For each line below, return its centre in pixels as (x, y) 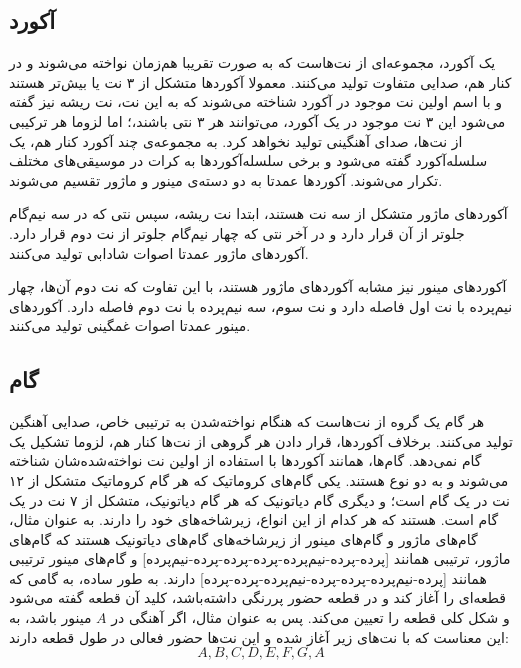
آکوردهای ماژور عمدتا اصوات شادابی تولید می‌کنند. (159, 252)
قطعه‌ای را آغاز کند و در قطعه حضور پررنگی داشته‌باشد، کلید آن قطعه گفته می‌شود (258, 597)
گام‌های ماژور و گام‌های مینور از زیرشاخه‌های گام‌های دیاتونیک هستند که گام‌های (243, 538)
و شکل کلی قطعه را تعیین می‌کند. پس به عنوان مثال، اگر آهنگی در (310, 617)
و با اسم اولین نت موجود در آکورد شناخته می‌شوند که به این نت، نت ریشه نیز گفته (255, 101)
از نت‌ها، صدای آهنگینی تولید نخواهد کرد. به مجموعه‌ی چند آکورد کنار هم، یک (236, 140)
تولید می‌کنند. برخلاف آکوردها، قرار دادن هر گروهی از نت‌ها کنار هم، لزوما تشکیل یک (261, 440)
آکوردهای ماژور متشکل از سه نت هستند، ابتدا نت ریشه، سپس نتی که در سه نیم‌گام (258, 213)
